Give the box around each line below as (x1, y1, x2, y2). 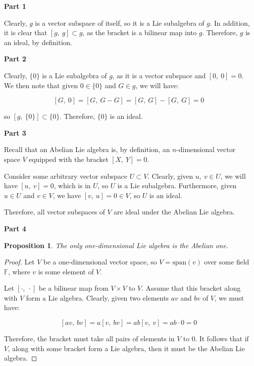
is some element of (38, 266, 94, 276)
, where (8, 266, 30, 276)
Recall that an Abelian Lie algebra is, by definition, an (4, 144, 170, 155)
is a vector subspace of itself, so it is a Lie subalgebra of (35, 17, 204, 28)
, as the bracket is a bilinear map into (82, 27, 197, 38)
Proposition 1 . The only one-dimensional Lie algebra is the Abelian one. (4, 240, 228, 250)
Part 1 (4, 1, 26, 11)
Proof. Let (4, 257, 35, 267)
